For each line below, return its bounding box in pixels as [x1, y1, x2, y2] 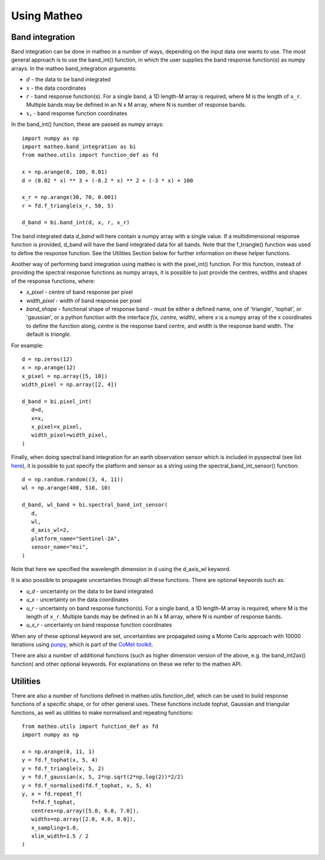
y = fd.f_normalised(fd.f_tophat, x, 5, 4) [22, 782, 152, 789]
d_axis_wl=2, [31, 526, 70, 534]
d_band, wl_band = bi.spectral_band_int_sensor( [22, 501, 168, 508]
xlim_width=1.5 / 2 [31, 833, 89, 839]
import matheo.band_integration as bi [22, 143, 137, 150]
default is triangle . [26, 330, 72, 338]
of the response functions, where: [11, 277, 96, 285]
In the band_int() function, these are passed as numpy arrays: [11, 121, 164, 128]
